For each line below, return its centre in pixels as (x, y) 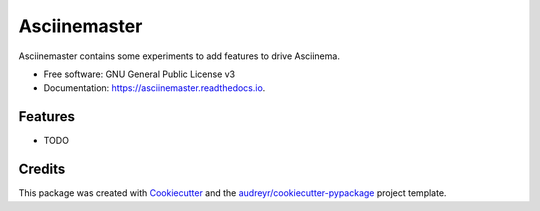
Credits (42, 169)
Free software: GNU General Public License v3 (139, 74)
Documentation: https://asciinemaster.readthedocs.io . (154, 88)
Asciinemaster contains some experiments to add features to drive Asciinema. (179, 56)
